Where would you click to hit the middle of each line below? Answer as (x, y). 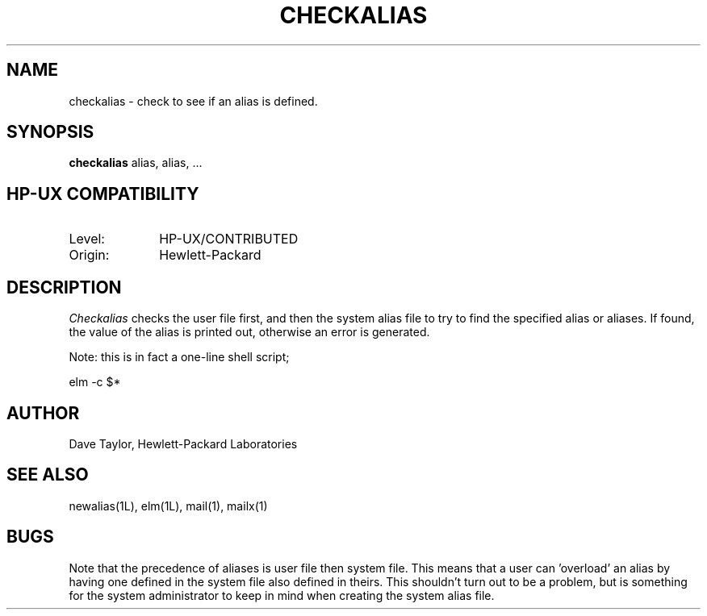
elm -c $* (95, 382)
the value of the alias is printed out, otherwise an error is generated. (249, 332)
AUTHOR (43, 413)
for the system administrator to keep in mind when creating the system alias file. (282, 595)
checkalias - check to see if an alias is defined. (193, 101)
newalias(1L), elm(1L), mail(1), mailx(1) (168, 506)
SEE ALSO (48, 475)
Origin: (89, 255)
